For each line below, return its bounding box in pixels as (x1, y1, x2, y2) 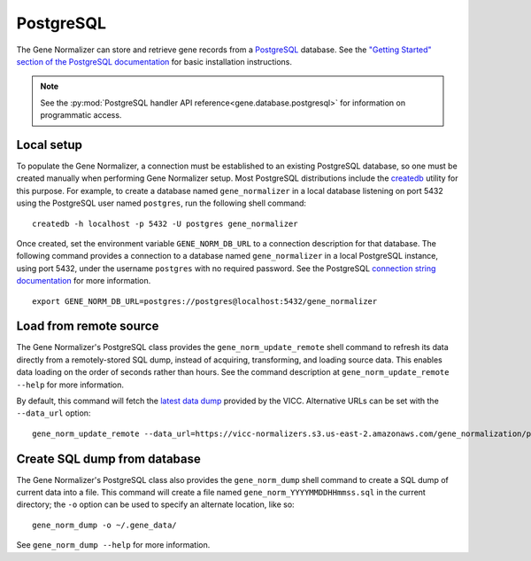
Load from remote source (16, 319, 159, 334)
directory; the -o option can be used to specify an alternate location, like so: (16, 499, 296, 510)
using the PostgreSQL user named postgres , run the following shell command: (16, 198, 307, 208)
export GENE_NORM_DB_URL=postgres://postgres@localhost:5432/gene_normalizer (32, 296, 378, 306)
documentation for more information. (16, 276, 151, 286)
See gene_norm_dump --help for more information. (16, 540, 211, 550)
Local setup (16, 137, 83, 152)
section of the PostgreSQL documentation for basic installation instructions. (16, 56, 292, 66)
